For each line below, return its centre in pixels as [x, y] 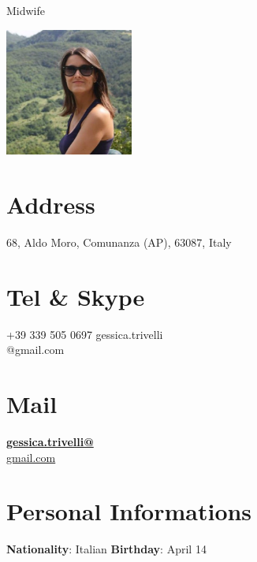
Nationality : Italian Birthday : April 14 [106, 549]
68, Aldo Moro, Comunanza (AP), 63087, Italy [119, 242]
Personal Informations [129, 511]
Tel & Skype [76, 296]
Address [51, 205]
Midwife [26, 10]
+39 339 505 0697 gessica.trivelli [85, 334]
